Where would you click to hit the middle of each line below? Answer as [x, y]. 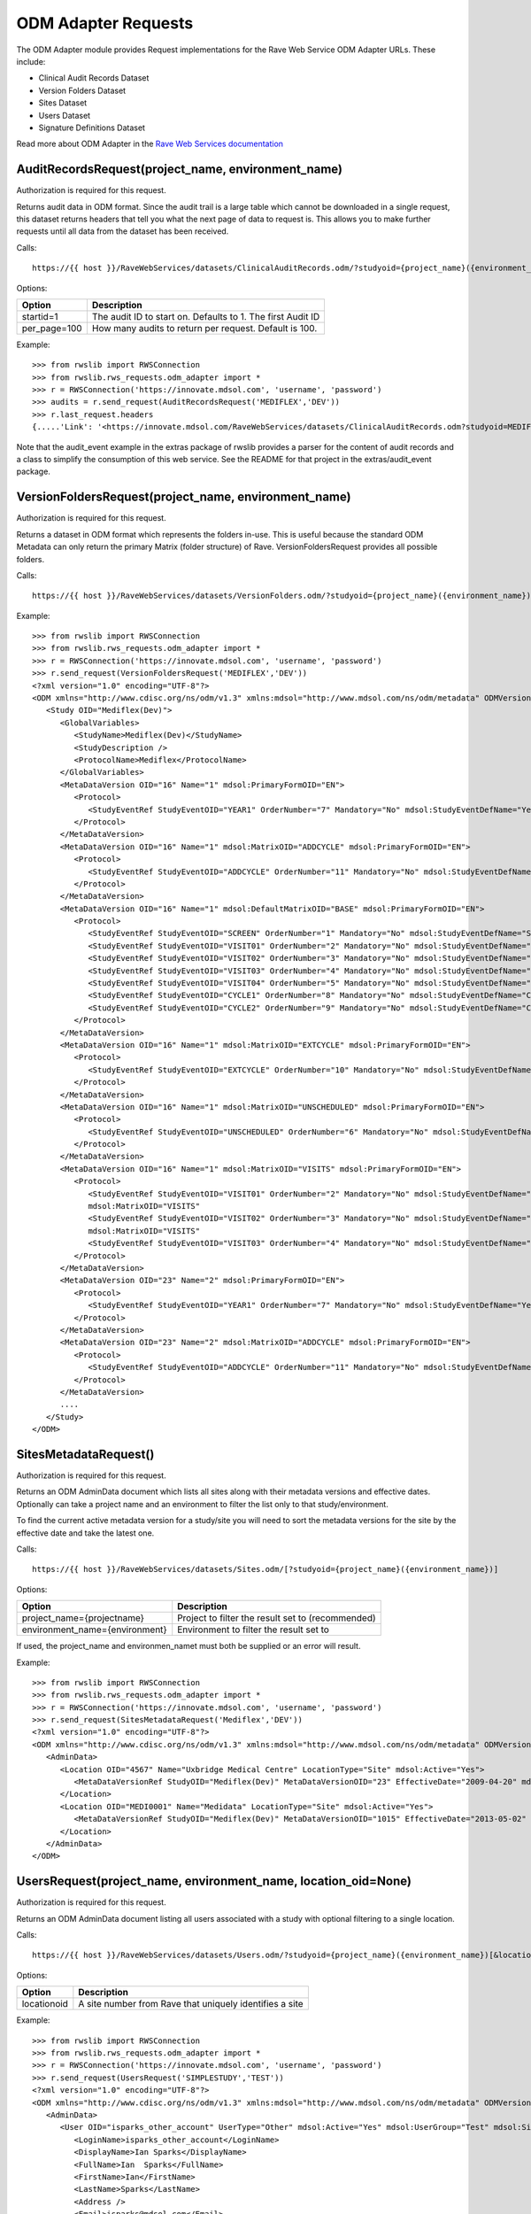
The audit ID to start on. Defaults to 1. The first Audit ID [206, 316]
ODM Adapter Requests [105, 23]
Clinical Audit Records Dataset [94, 78]
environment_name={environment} [94, 1630]
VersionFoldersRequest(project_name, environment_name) [184, 497]
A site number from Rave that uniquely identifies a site [191, 2004]
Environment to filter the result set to [253, 1630]
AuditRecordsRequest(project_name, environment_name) [179, 170]
